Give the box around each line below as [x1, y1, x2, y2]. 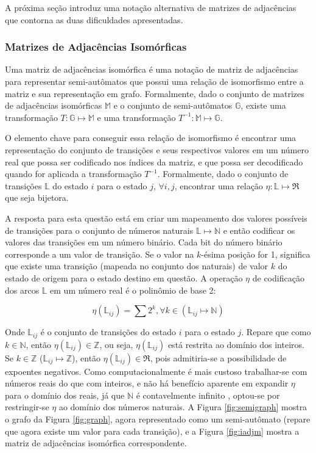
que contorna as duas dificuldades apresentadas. [5, 13, 183, 26]
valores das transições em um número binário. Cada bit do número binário [5, 236, 283, 248]
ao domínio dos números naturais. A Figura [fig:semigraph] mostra [58, 400, 307, 413]
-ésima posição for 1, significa [201, 247, 311, 260]
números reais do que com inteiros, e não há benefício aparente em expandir [5, 377, 289, 390]
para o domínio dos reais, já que [5, 388, 125, 401]
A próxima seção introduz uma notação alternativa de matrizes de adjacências [5, 1, 297, 13]
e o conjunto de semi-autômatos [113, 99, 233, 112]
